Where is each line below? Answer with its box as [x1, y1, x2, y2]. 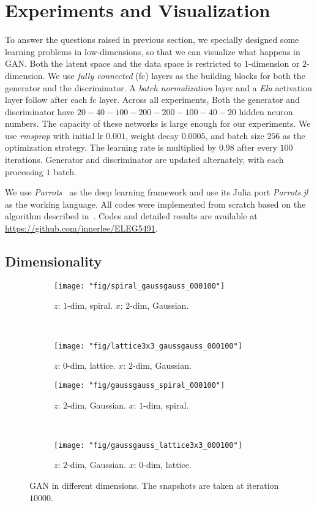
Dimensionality [5, 252, 102, 271]
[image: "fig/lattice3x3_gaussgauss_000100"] [54, 341, 242, 350]
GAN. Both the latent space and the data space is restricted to [5, 57, 242, 70]
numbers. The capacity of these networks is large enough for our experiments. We [5, 117, 311, 130]
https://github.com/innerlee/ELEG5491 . [5, 222, 158, 235]
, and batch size [205, 129, 264, 142]
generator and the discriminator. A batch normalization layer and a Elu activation [5, 81, 312, 94]
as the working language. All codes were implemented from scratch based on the [5, 197, 306, 210]
